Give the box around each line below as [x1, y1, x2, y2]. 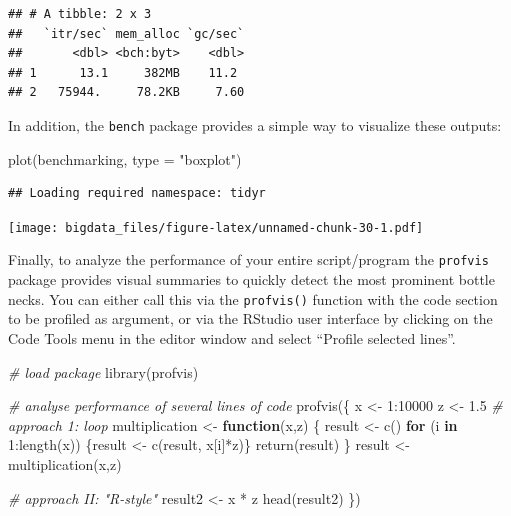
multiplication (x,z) [8, 453, 122, 474]
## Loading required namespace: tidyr [8, 186, 266, 201]
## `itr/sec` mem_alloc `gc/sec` [8, 26, 245, 41]
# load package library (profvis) [8, 361, 199, 382]
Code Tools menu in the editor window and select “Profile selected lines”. [8, 327, 456, 348]
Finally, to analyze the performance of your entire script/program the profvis [8, 249, 489, 270]
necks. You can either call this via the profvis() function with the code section [8, 288, 498, 309]
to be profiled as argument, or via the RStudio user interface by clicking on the [8, 308, 493, 329]
